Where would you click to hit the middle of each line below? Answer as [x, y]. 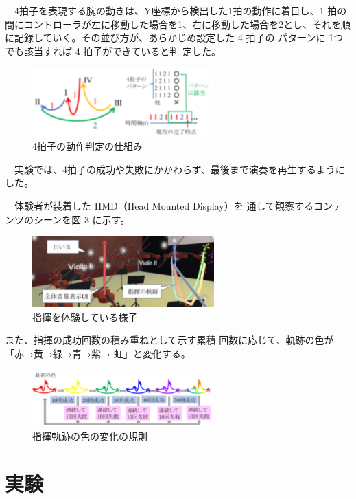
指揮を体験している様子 [85, 317]
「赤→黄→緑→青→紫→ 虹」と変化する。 [98, 354]
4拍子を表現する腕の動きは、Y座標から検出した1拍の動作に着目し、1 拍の [180, 10]
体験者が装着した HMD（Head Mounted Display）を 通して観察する [164, 206]
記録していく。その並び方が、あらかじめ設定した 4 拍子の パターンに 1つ [179, 37]
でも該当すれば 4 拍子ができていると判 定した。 [113, 51]
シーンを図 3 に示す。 [82, 219]
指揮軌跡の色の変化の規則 [90, 436]
